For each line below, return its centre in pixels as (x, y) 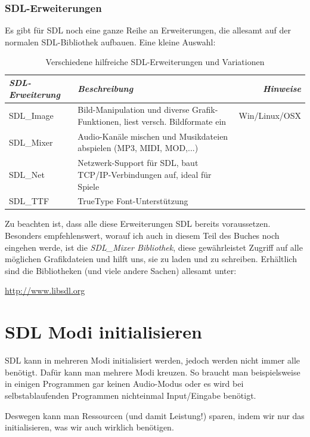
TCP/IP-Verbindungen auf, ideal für (145, 174)
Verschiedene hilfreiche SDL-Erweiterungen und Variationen (155, 62)
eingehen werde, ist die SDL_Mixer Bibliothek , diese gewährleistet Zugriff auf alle (154, 247)
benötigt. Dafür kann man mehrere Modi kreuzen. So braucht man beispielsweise (153, 372)
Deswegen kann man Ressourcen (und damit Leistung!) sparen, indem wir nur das (155, 415)
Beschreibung (106, 88)
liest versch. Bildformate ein (175, 121)
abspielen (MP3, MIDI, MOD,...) (138, 148)
